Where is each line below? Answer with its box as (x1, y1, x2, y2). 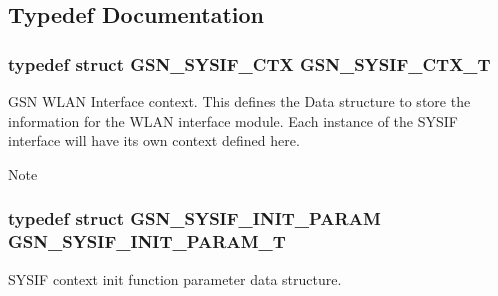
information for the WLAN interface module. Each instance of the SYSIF (8, 110, 458, 131)
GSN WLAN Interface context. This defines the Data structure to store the (8, 91, 471, 111)
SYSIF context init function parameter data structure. (8, 268, 342, 289)
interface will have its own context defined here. (8, 130, 300, 151)
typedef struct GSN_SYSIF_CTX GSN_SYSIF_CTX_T (8, 51, 491, 76)
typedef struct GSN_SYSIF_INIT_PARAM (8, 206, 381, 231)
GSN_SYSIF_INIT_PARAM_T (8, 229, 286, 254)
